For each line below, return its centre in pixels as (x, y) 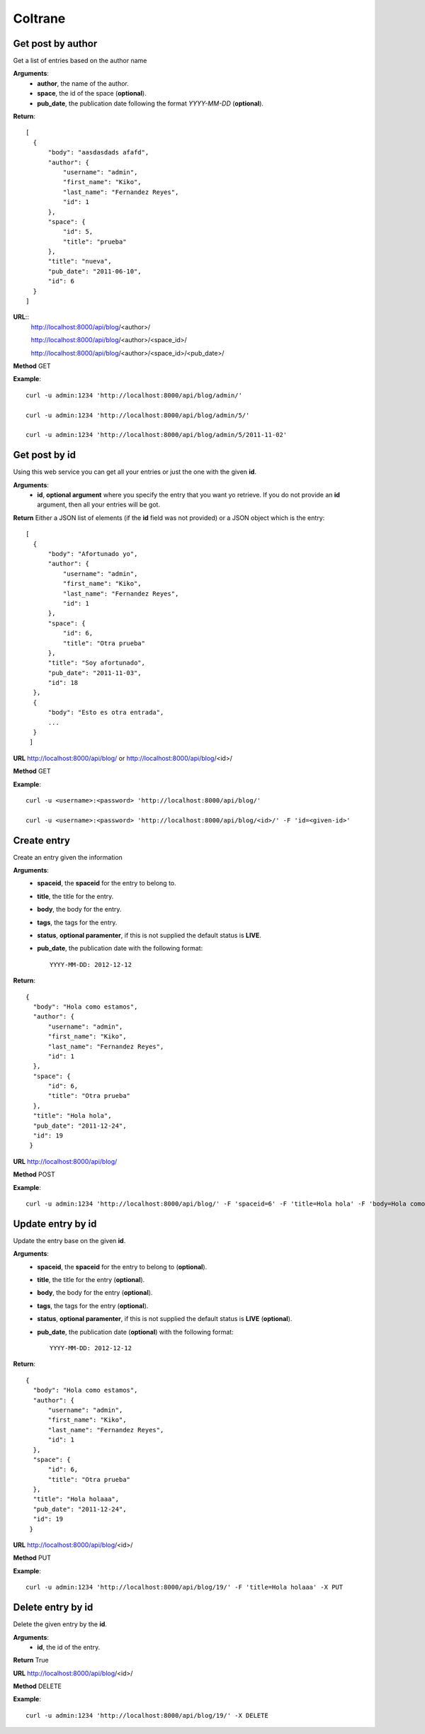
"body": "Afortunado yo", (93, 554)
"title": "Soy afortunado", (96, 663)
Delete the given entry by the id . (60, 1624)
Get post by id (44, 455)
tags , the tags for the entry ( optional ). (93, 1305)
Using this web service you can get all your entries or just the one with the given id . (135, 472)
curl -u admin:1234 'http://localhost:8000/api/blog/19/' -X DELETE (147, 1715)
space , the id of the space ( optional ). (92, 93)
